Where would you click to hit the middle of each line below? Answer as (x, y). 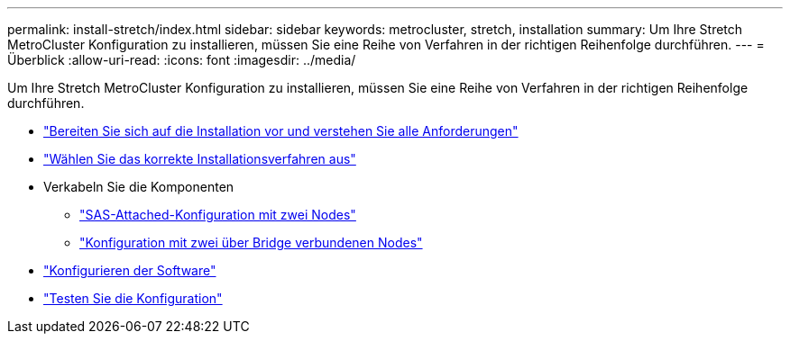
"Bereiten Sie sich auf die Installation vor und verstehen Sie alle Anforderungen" (281, 131)
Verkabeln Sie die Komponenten (139, 187)
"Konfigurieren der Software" (130, 270)
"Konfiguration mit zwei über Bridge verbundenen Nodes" (251, 242)
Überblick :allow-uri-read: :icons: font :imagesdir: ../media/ (182, 60)
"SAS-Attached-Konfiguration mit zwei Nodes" (218, 215)
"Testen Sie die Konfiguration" (133, 298)
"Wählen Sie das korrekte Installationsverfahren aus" (200, 159)
